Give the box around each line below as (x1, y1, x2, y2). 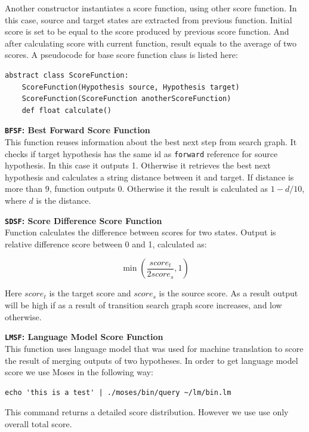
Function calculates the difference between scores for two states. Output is (5, 226, 276, 238)
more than (5, 182, 43, 195)
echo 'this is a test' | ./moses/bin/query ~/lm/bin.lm (5, 388, 231, 397)
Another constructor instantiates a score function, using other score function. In (5, 2, 297, 14)
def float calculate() (21, 106, 112, 115)
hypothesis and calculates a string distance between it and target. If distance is (5, 170, 294, 183)
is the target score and (49, 287, 131, 299)
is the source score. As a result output (159, 287, 298, 299)
